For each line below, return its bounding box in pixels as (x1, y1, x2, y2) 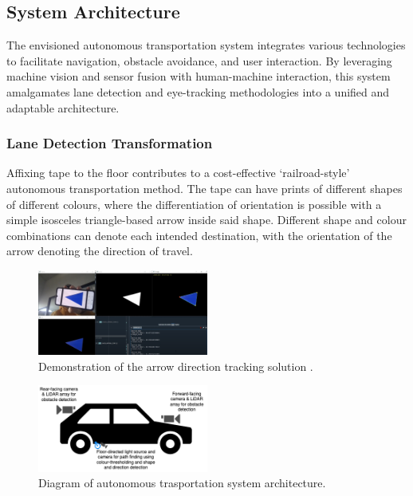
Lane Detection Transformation (6, 133, 213, 153)
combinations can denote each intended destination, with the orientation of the (6, 226, 392, 243)
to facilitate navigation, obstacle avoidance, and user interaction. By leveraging (6, 52, 392, 69)
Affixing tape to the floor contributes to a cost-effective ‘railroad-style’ (6, 164, 350, 181)
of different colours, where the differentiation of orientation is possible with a (6, 195, 382, 212)
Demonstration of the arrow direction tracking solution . (38, 357, 313, 374)
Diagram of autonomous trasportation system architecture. (38, 474, 326, 491)
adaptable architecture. (6, 99, 120, 116)
